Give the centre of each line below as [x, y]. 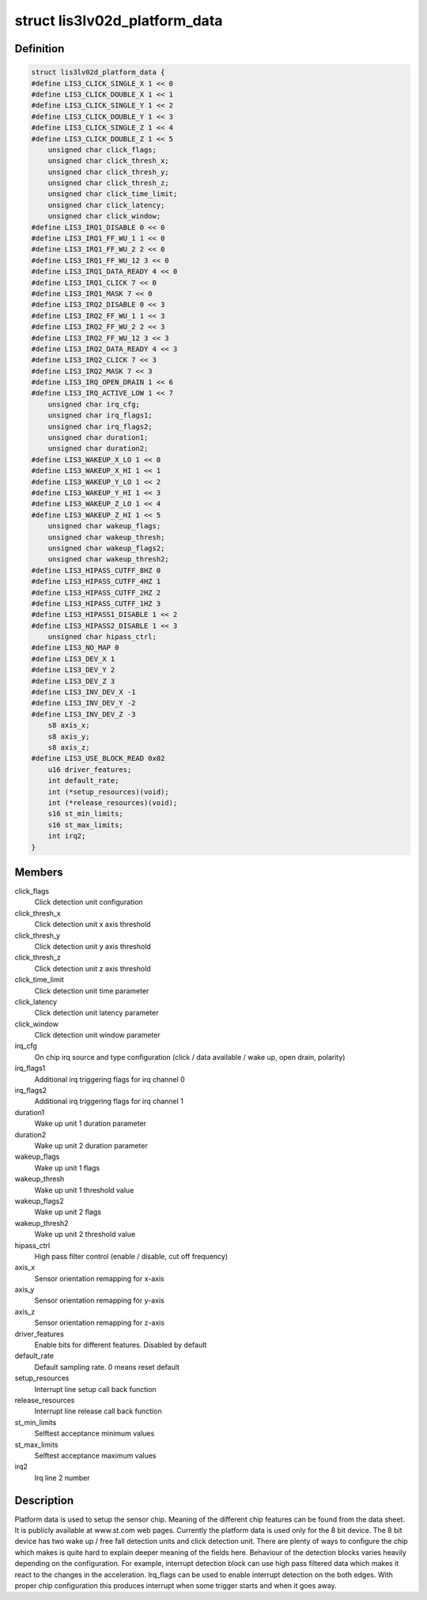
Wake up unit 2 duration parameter [91, 1145]
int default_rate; [83, 781]
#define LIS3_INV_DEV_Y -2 [83, 703]
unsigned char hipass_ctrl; [102, 637]
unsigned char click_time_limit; [113, 194]
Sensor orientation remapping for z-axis [100, 1323]
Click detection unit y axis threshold [93, 946]
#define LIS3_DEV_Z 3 [73, 681]
